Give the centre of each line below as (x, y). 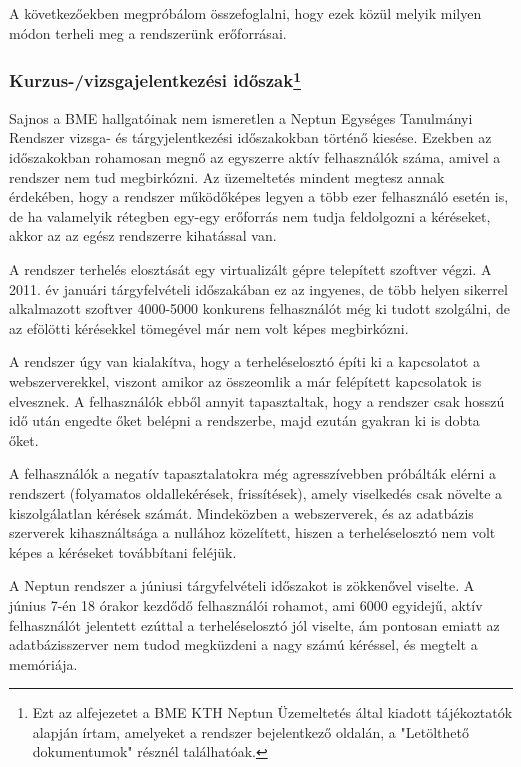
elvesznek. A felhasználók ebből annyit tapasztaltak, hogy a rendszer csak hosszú (257, 400)
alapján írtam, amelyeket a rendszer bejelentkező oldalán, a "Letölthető (250, 731)
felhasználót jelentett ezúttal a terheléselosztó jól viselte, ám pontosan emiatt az (254, 624)
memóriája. (43, 663)
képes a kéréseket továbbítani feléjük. (123, 551)
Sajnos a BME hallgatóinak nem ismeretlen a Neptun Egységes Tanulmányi (241, 117)
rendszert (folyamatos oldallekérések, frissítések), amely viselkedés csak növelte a (256, 492)
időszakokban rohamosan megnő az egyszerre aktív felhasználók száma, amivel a (255, 157)
